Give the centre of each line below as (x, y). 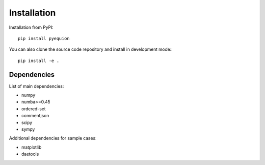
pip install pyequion (44, 38)
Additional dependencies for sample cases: (53, 138)
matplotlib (31, 147)
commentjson (35, 116)
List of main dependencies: (37, 86)
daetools (30, 154)
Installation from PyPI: (31, 27)
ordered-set (34, 109)
